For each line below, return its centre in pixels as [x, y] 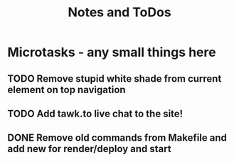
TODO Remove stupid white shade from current [115, 79]
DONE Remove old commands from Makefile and [117, 138]
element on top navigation [67, 90]
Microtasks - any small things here [112, 52]
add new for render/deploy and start [90, 149]
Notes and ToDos [119, 12]
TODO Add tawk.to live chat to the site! [95, 113]
